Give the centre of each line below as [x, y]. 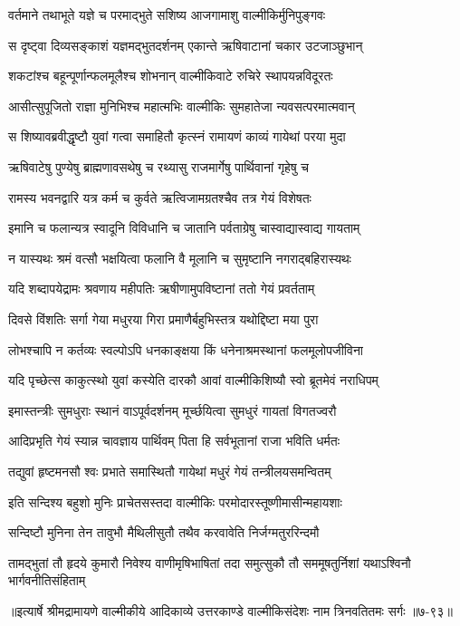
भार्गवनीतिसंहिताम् [47, 580]
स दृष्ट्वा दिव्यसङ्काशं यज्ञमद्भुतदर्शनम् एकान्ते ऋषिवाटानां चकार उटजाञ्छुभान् [186, 45]
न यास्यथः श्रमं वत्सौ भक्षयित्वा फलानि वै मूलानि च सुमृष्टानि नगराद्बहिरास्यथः [180, 258]
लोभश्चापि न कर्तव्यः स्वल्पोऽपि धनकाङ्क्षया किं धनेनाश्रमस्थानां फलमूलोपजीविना [186, 349]
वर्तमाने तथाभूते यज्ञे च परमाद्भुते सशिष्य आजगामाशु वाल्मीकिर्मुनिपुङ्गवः [167, 14]
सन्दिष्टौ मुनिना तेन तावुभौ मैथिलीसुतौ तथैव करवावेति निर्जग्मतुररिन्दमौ [164, 532]
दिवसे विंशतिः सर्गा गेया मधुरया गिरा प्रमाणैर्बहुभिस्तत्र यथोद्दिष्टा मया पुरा [163, 318]
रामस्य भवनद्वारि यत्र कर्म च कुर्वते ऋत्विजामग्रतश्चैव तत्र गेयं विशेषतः [160, 197]
